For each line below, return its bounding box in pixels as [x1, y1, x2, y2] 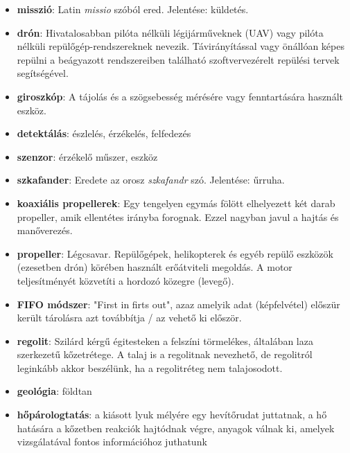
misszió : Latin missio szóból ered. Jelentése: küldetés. [17, 2, 249, 16]
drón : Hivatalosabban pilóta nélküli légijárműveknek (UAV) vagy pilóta [17, 25, 324, 39]
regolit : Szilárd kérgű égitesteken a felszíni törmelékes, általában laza [17, 333, 313, 348]
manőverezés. [17, 223, 73, 238]
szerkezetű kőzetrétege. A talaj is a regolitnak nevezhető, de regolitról [17, 347, 313, 362]
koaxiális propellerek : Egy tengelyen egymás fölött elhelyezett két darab [17, 195, 335, 210]
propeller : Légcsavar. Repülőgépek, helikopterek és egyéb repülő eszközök [17, 246, 333, 260]
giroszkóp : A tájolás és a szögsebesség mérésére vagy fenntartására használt [17, 89, 343, 103]
